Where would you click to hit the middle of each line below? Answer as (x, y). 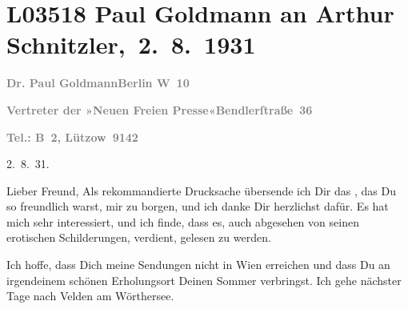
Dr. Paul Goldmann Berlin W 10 (98, 83)
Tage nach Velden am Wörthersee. (90, 296)
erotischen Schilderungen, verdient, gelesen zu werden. (139, 237)
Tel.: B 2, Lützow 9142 (72, 136)
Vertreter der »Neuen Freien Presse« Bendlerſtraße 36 (160, 109)
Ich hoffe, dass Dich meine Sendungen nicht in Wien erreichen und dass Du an (198, 265)
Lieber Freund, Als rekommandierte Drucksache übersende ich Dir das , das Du (201, 190)
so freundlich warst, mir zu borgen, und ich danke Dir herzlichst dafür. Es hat (198, 206)
